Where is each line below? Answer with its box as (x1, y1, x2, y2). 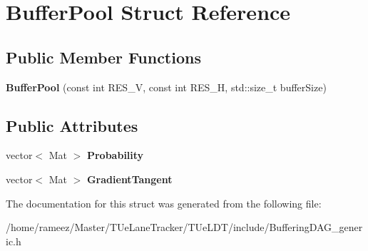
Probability (86, 148, 144, 163)
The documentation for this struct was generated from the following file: (6, 195, 322, 210)
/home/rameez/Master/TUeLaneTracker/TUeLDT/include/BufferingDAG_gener (6, 220, 363, 235)
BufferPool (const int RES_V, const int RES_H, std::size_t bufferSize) (6, 79, 327, 94)
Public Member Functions (6, 46, 201, 68)
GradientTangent (86, 171, 173, 186)
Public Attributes (6, 114, 138, 136)
